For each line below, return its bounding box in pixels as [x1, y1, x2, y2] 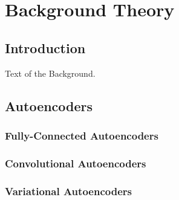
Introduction [5, 38, 86, 57]
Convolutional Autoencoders [5, 155, 146, 170]
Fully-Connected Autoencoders [5, 127, 158, 143]
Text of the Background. [5, 66, 96, 79]
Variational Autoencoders [5, 183, 132, 198]
